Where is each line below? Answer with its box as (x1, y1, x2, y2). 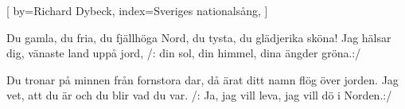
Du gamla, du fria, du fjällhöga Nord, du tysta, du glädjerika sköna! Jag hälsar (6, 29, 391, 45)
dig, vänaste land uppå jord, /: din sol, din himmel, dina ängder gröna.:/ (6, 45, 361, 61)
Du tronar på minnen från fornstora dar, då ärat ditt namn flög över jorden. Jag (6, 71, 399, 88)
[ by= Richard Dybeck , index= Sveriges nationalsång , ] (6, 2, 268, 18)
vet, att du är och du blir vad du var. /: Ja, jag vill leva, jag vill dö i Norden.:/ (6, 87, 392, 103)
